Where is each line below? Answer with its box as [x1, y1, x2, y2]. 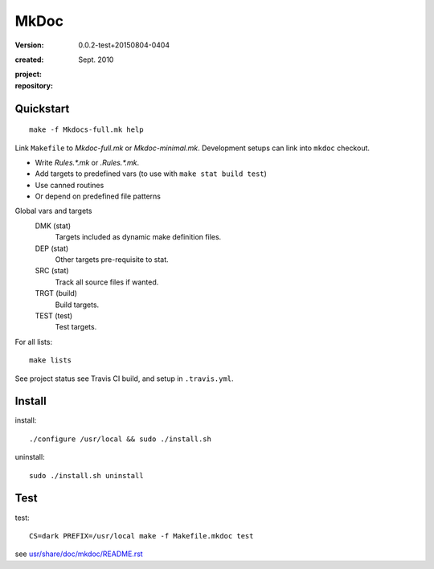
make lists [29, 356, 72, 365]
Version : [14, 40, 44, 50]
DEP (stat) [35, 244, 69, 253]
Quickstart [14, 101, 70, 116]
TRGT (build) [35, 289, 78, 298]
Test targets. [55, 322, 97, 332]
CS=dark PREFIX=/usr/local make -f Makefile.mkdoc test [29, 531, 254, 540]
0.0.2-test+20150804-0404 [78, 40, 170, 50]
